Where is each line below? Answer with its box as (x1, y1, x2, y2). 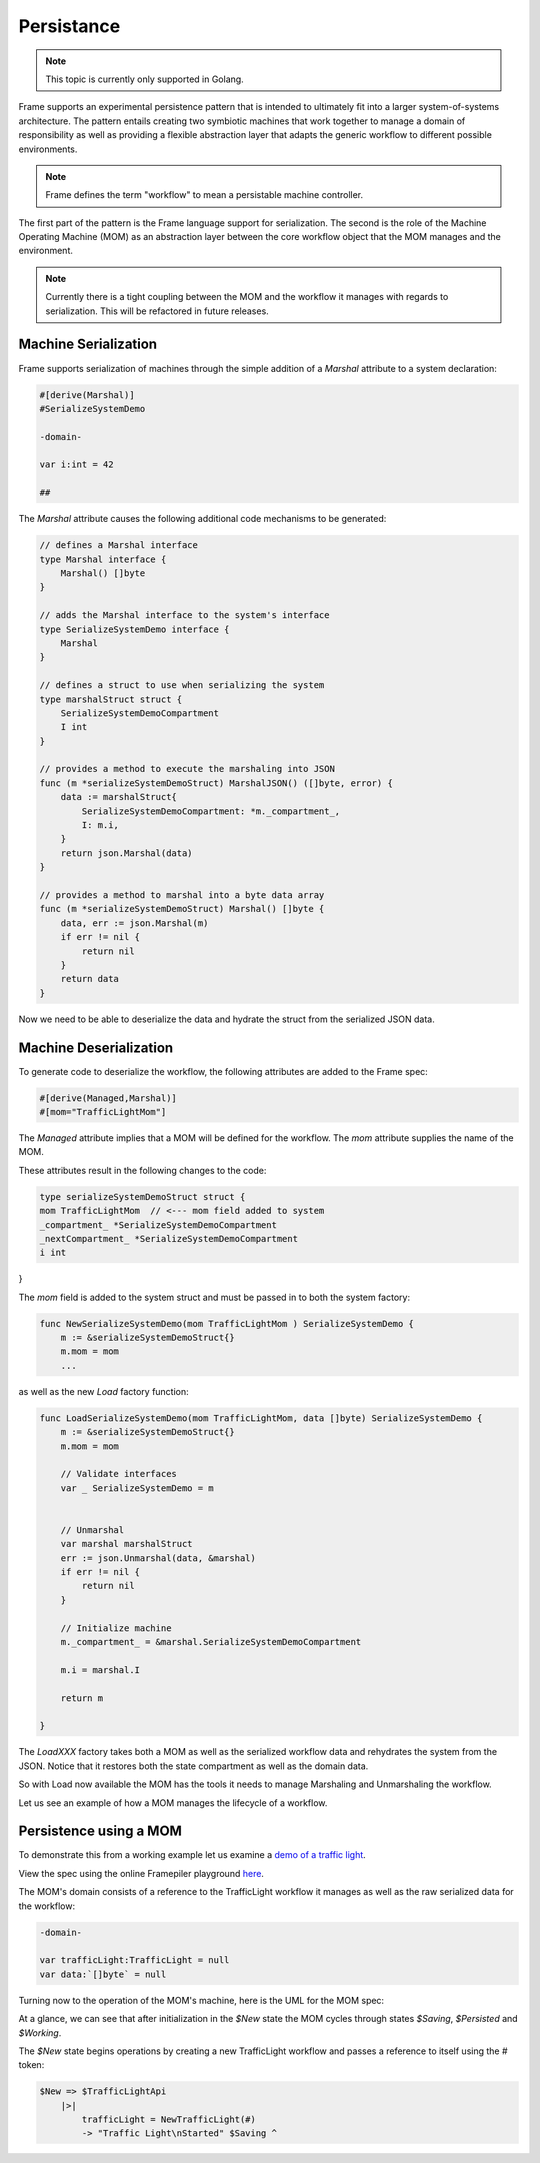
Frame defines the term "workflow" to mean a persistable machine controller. (45, 189, 364, 201)
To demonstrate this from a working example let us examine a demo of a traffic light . (18, 1849, 367, 1861)
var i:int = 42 (39, 459, 114, 470)
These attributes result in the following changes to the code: (18, 1164, 267, 1176)
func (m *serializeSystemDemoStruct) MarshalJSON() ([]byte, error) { (39, 777, 394, 789)
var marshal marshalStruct (60, 1538, 194, 1550)
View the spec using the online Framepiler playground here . (18, 1867, 265, 1879)
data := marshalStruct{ (60, 791, 177, 803)
